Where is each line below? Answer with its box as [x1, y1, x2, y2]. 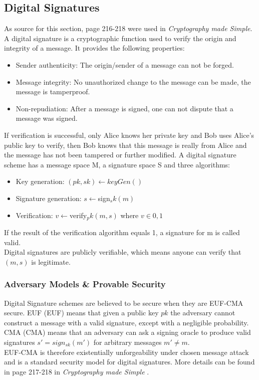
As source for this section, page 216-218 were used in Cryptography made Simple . [4, 23, 252, 34]
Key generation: [16, 176, 65, 186]
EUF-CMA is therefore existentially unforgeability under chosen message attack [4, 346, 249, 357]
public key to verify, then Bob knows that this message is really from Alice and [4, 139, 247, 150]
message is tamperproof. [16, 86, 90, 97]
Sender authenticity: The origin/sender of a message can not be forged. [16, 59, 234, 70]
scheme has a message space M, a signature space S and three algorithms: [4, 159, 230, 169]
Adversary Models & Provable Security [4, 278, 166, 290]
